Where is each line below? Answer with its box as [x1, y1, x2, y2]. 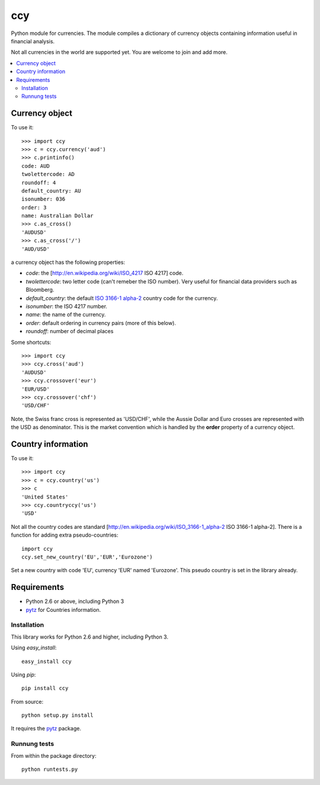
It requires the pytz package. [11, 725, 81, 732]
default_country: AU [21, 187, 81, 194]
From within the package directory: [11, 752, 97, 759]
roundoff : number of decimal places [25, 328, 114, 335]
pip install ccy [21, 685, 69, 692]
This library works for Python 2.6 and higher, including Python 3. [11, 633, 169, 640]
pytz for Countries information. [25, 606, 101, 613]
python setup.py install [21, 712, 94, 719]
